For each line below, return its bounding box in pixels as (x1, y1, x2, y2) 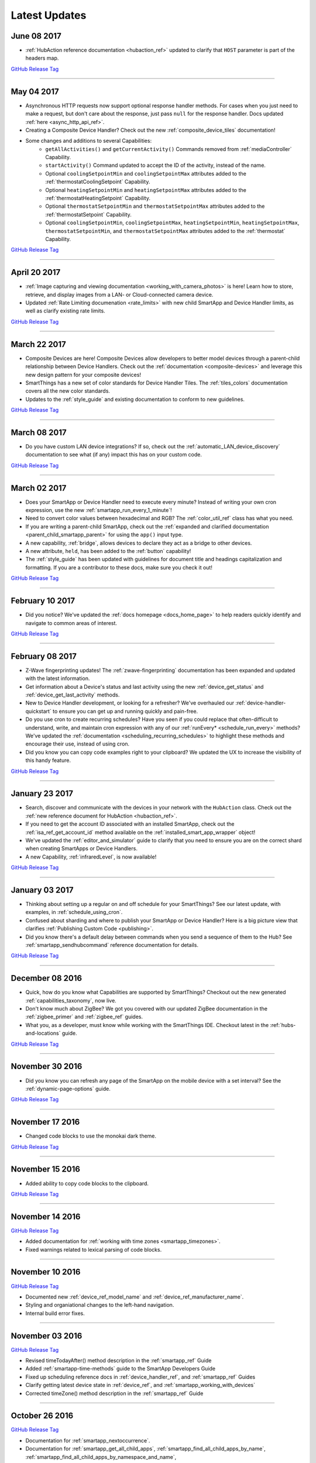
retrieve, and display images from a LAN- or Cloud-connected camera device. (25, 291, 214, 298)
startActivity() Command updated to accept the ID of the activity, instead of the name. (45, 162, 266, 169)
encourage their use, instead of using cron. (25, 740, 130, 747)
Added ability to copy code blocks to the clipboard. (25, 1180, 149, 1187)
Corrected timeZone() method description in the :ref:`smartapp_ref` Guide (25, 1390, 204, 1397)
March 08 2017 (11, 427, 67, 437)
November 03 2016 (11, 1331, 83, 1341)
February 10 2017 (11, 596, 75, 606)
